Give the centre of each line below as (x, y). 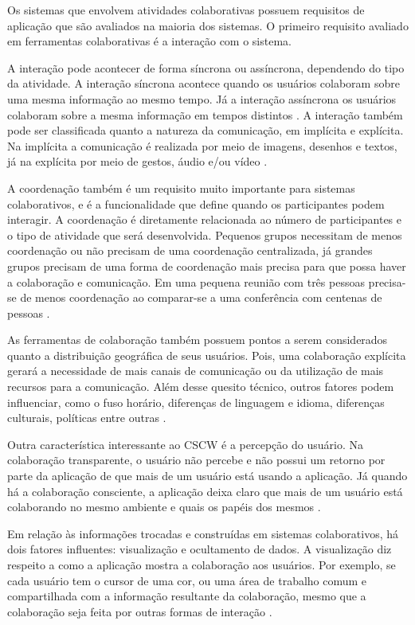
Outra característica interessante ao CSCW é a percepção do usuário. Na (185, 444)
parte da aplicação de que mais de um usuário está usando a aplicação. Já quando (207, 476)
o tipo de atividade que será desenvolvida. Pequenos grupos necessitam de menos (205, 234)
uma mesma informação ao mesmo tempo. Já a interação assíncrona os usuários (202, 98)
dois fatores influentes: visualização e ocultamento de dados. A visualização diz (200, 549)
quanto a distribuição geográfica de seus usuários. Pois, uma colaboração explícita (207, 355)
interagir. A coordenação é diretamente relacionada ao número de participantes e (204, 219)
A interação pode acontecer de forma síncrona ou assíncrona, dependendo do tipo (206, 67)
